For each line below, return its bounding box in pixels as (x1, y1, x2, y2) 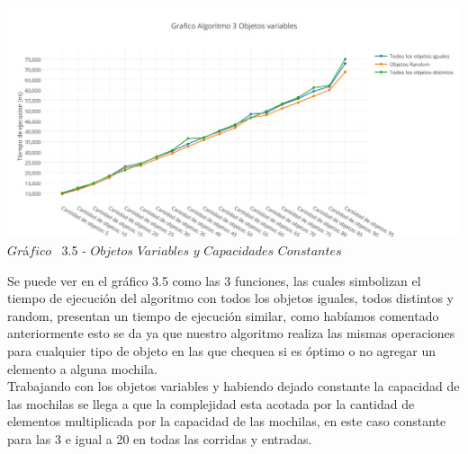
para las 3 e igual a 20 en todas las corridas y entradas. (7, 429, 312, 448)
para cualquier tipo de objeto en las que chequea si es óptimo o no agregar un (7, 341, 436, 360)
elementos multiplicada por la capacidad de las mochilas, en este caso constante (7, 412, 446, 431)
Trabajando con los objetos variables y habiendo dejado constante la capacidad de (7, 377, 460, 396)
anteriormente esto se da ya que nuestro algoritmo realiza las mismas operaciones (7, 324, 455, 343)
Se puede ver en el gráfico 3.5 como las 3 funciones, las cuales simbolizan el (7, 271, 421, 289)
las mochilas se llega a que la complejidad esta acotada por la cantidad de (7, 394, 415, 413)
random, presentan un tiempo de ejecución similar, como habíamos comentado (7, 306, 439, 325)
